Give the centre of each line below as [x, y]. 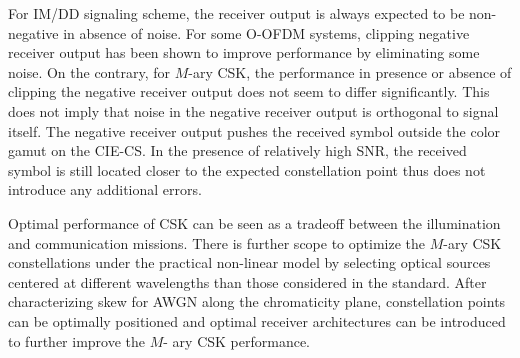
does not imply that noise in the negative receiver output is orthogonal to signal [253, 110]
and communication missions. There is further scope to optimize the [216, 242]
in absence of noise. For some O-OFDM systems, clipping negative [266, 32]
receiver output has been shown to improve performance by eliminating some [244, 52]
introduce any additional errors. [105, 189]
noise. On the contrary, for [89, 71]
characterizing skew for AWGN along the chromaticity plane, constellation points [257, 301]
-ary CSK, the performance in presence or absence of [350, 71]
